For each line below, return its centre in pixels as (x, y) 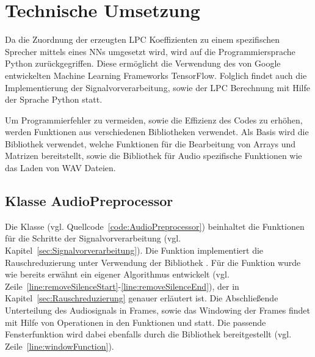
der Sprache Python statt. (54, 99)
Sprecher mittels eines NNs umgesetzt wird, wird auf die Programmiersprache (150, 51)
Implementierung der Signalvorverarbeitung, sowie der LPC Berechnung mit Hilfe (157, 87)
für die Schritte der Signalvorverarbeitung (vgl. (93, 238)
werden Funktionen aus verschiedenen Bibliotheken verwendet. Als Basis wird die (157, 132)
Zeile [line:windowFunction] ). (60, 346)
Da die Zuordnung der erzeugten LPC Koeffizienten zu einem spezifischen (143, 39)
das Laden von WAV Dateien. (60, 168)
